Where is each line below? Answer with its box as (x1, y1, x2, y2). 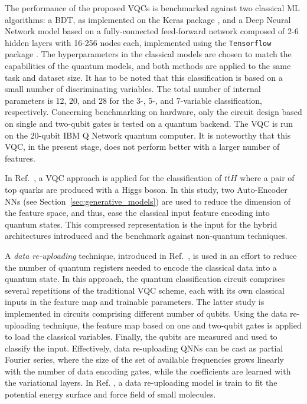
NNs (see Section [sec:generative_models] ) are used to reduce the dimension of (5, 195, 290, 207)
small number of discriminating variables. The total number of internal (5, 83, 261, 95)
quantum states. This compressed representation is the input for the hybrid (5, 218, 277, 230)
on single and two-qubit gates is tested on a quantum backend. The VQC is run (5, 117, 293, 129)
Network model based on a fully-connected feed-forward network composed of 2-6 (5, 25, 299, 37)
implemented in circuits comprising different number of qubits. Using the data (5, 307, 288, 319)
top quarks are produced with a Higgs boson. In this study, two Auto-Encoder (5, 183, 288, 195)
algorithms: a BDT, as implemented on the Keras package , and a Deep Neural (5, 13, 291, 25)
